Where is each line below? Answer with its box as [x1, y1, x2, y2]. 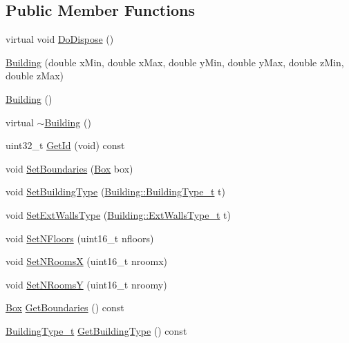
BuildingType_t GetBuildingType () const [6, 323, 187, 337]
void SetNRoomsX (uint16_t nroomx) [6, 254, 168, 268]
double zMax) [6, 68, 64, 83]
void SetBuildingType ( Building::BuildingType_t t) [6, 184, 226, 199]
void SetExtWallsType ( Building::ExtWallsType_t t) [6, 207, 231, 222]
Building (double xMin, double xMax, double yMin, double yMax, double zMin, [6, 55, 344, 69]
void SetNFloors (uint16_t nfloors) [6, 231, 154, 245]
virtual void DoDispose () [6, 32, 114, 46]
